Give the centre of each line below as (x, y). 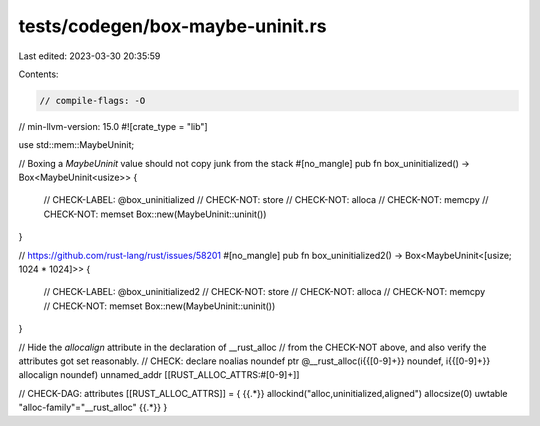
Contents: (38, 74)
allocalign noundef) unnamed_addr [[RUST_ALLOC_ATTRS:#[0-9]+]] (159, 375)
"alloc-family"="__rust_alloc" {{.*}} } (93, 407)
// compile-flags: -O (92, 100)
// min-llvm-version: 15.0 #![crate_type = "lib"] (113, 126)
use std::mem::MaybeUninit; (76, 145)
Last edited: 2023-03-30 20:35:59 (89, 56)
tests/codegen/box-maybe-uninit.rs (172, 26)
